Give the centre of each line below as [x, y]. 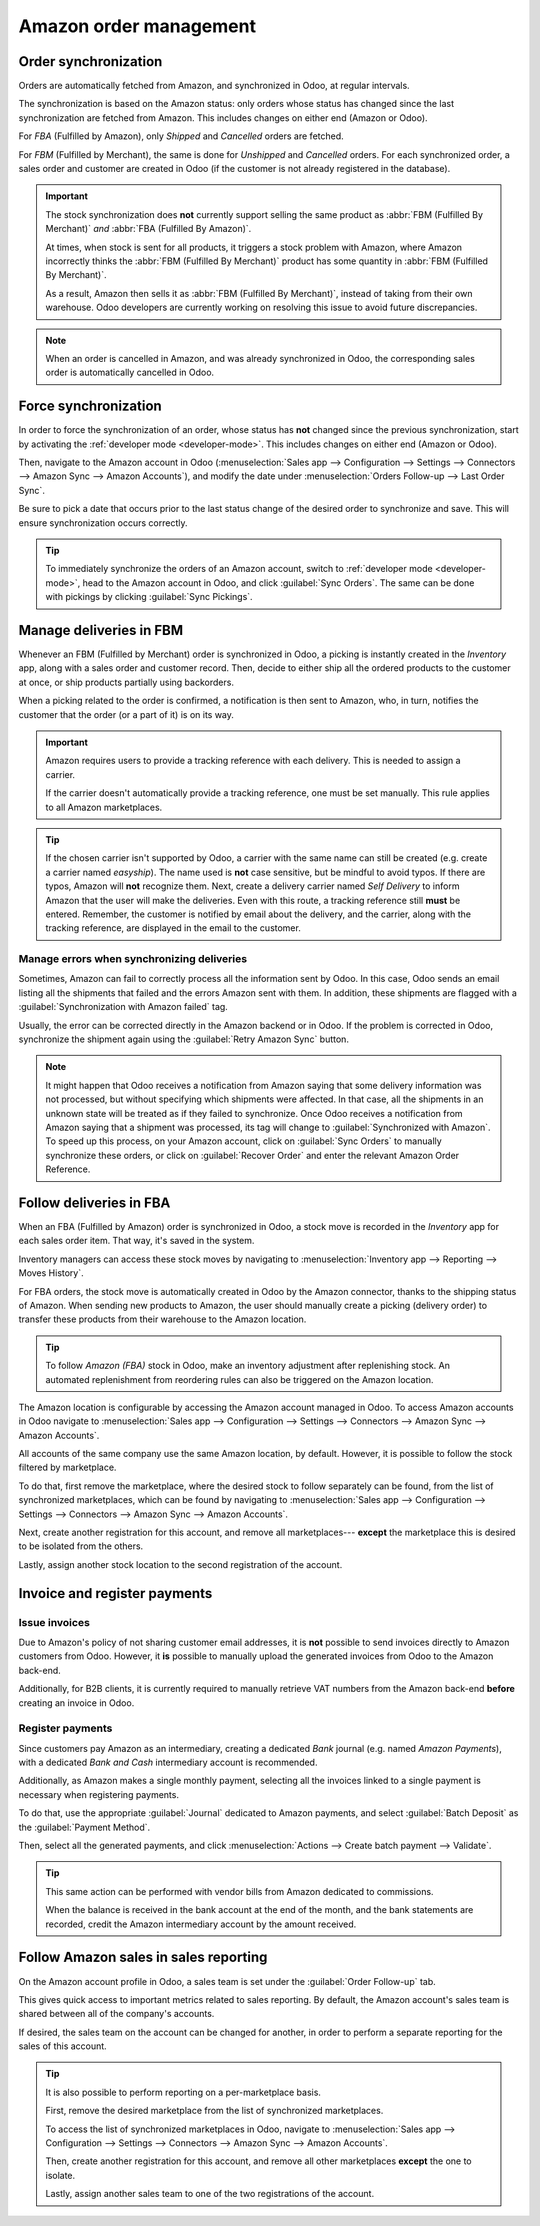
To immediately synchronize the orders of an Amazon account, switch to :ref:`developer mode [239, 569]
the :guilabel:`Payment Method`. [84, 1827]
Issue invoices [54, 1622]
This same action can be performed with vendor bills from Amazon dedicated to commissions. [239, 1891]
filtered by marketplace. [67, 1467]
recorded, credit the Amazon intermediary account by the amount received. [201, 1924]
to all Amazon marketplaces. [104, 807]
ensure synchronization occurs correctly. [103, 522]
